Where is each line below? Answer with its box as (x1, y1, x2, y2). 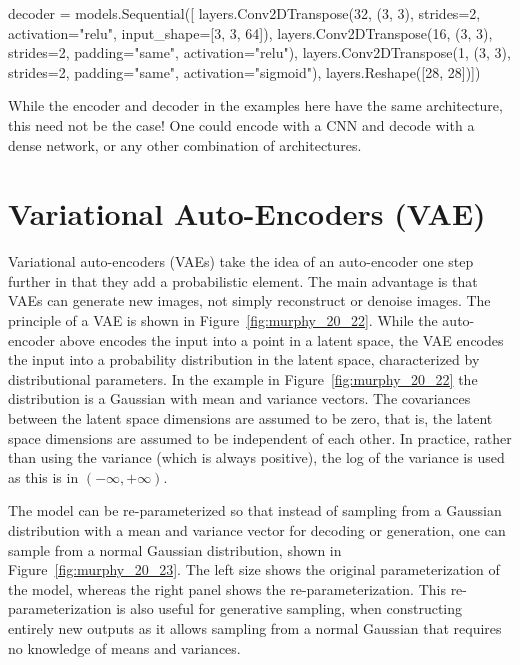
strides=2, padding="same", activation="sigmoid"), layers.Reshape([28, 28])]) (8, 61, 481, 82)
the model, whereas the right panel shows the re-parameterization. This (8, 578, 446, 599)
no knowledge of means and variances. (8, 637, 241, 658)
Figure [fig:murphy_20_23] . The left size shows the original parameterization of (8, 559, 500, 580)
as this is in (8, 466, 79, 487)
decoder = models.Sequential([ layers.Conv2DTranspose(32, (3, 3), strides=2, (8, 3, 481, 23)
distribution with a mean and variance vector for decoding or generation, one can (8, 520, 506, 540)
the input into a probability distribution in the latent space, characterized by (8, 349, 480, 370)
